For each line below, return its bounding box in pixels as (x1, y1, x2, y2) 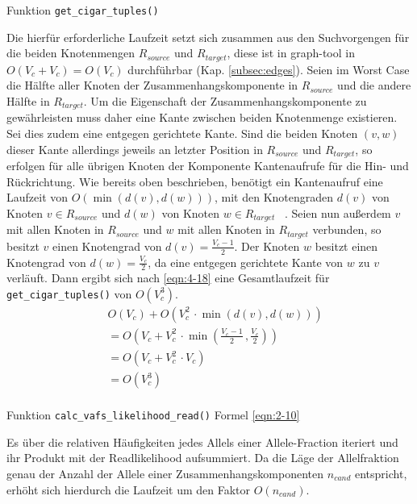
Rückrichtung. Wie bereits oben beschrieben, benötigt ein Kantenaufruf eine (6, 173, 383, 190)
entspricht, (355, 464, 407, 481)
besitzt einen (315, 237, 378, 254)
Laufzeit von (6, 189, 69, 206)
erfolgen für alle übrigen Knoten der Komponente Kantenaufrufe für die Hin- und (6, 156, 409, 173)
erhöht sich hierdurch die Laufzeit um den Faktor (6, 481, 251, 498)
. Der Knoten (234, 237, 300, 254)
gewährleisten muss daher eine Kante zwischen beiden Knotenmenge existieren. (6, 109, 398, 126)
